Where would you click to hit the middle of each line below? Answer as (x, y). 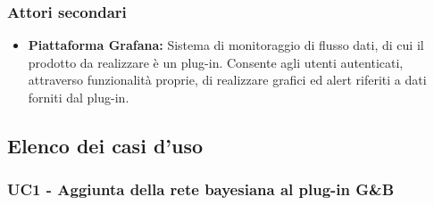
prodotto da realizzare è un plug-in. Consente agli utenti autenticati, (216, 62)
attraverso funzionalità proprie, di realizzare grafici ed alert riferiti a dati (227, 80)
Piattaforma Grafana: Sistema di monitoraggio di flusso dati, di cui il (226, 45)
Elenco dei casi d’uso (105, 145)
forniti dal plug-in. (79, 97)
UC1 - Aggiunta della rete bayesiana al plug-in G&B (201, 189)
